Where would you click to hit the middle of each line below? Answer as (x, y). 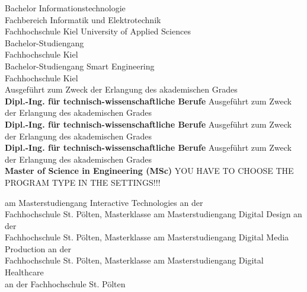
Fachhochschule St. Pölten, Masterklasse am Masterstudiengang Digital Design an (153, 214)
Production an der (38, 248)
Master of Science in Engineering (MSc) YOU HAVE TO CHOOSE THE (149, 171)
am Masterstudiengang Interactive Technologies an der (104, 202)
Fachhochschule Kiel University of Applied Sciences (98, 31)
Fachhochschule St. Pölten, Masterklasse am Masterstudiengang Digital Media (147, 237)
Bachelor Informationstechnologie (65, 8)
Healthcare (24, 272)
